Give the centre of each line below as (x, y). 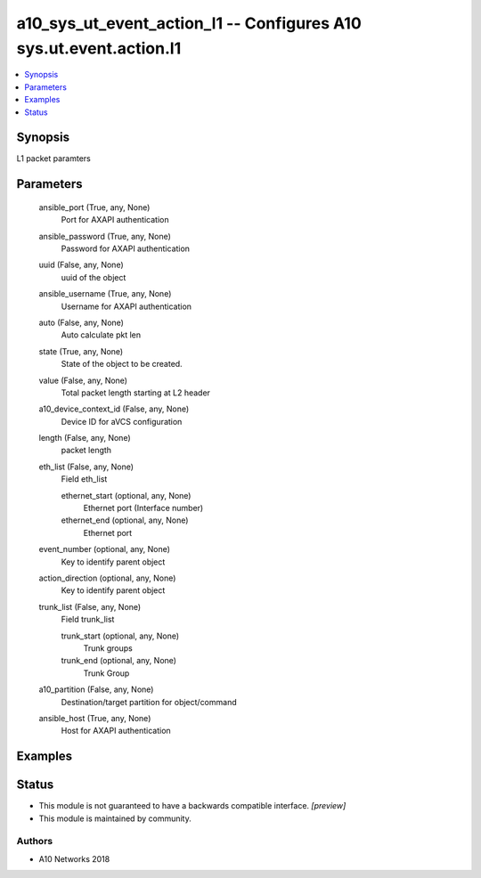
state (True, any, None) (81, 351)
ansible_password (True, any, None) (105, 236)
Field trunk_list (88, 620)
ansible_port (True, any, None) (94, 207)
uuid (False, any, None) (81, 265)
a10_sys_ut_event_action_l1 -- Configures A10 (189, 23)
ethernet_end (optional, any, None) (125, 520)
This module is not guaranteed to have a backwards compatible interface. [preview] (192, 806)
